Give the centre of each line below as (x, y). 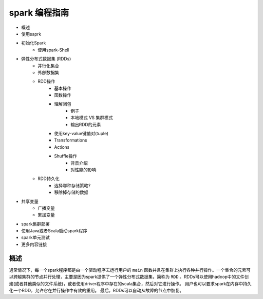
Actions (62, 147)
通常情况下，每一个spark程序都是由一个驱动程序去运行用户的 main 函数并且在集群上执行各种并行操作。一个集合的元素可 (130, 270)
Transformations (71, 140)
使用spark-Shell (54, 50)
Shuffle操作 (66, 156)
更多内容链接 (34, 244)
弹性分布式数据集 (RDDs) (46, 59)
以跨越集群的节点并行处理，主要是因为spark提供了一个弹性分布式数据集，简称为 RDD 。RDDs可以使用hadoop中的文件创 (129, 277)
